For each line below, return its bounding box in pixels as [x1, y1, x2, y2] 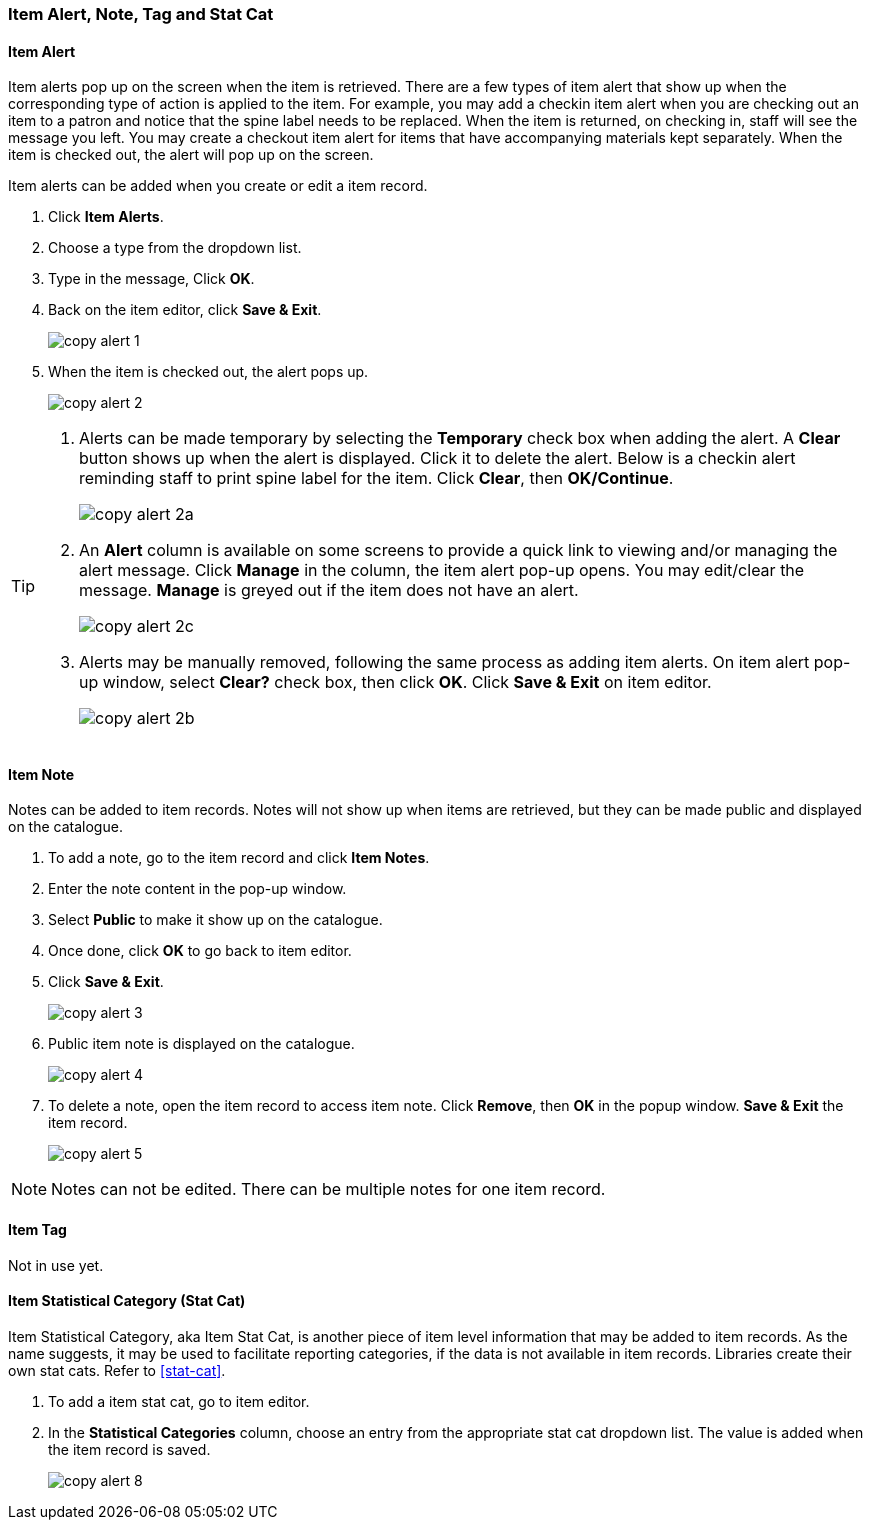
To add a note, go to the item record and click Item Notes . [48, 849, 430, 867]
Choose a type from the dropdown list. [48, 239, 302, 257]
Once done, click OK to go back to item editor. [48, 942, 352, 960]
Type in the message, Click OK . [48, 270, 255, 288]
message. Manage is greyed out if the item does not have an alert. [79, 580, 579, 601]
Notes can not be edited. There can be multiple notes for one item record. [51, 1179, 606, 1200]
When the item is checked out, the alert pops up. [48, 363, 369, 381]
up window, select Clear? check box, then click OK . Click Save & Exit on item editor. [79, 672, 712, 693]
